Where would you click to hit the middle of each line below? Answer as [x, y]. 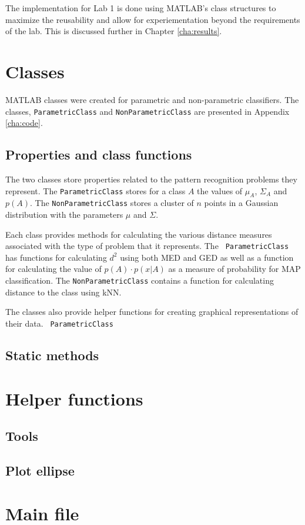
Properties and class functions [99, 154]
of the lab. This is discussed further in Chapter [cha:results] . [114, 31]
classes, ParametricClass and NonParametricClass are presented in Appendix [148, 111]
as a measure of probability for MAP [234, 269]
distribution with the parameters [64, 214]
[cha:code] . [24, 123]
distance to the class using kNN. [63, 292]
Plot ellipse [40, 470]
